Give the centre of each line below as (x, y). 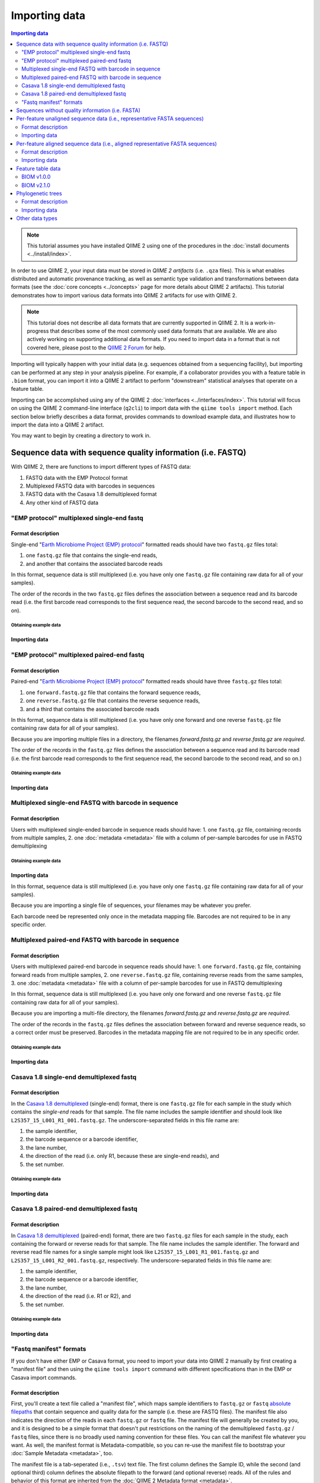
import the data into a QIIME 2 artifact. (58, 425)
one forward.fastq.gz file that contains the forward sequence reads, (113, 692)
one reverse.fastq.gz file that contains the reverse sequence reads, (113, 701)
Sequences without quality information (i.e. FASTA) (78, 110)
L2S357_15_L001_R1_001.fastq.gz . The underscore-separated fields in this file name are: (125, 1120)
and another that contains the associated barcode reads (94, 564)
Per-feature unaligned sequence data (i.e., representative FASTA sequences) (110, 119)
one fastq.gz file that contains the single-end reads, (92, 555)
